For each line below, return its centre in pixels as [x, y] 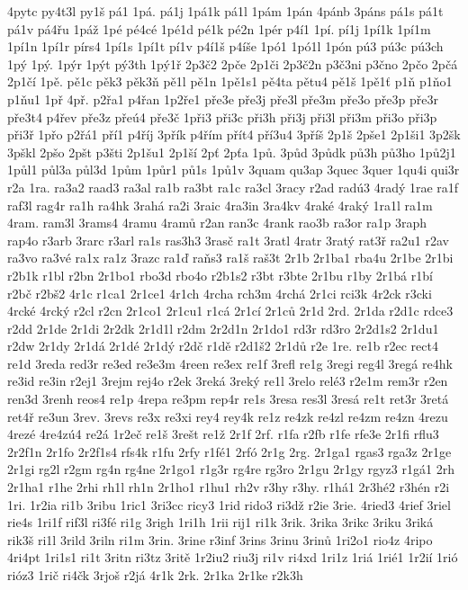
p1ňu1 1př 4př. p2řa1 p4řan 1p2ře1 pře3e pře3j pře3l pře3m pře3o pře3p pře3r [223, 98]
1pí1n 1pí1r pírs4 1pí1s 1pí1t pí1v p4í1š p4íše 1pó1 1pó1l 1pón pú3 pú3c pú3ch [225, 46]
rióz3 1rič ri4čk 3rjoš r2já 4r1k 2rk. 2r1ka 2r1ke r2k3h [155, 575]
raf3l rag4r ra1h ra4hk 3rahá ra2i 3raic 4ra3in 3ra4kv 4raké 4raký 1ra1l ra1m [220, 205]
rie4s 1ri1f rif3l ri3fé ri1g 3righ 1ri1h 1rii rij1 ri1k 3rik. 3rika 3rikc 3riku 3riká [220, 522]
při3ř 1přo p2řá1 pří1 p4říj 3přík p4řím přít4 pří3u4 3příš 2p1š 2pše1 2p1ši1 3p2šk [234, 134]
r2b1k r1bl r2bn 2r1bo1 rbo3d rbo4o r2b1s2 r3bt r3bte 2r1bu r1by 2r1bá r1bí [220, 275]
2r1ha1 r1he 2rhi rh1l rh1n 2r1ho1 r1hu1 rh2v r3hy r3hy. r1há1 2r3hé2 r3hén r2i [229, 487]
